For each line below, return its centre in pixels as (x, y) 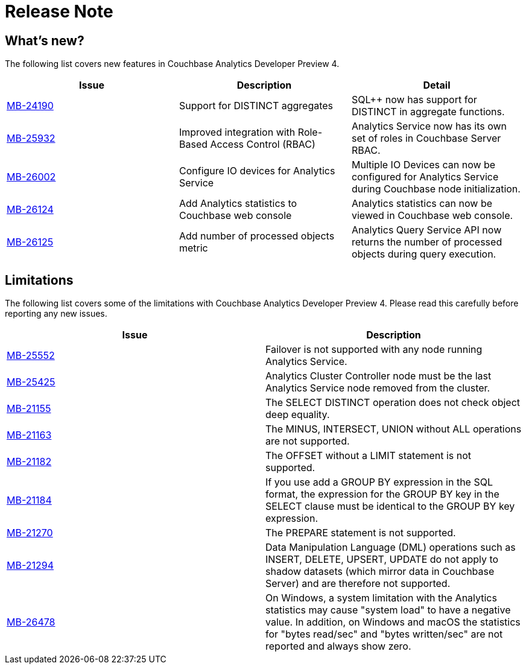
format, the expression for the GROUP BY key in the (382, 494)
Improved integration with (237, 132)
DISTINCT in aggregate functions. (428, 112)
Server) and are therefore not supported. (358, 584)
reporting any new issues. (56, 314)
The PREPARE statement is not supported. (361, 533)
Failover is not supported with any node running (374, 350)
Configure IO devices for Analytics (257, 171)
